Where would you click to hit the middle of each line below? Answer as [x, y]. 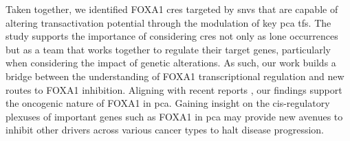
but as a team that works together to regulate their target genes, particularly [168, 49]
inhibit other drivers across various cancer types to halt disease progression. [165, 130]
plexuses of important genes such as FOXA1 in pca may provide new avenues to [174, 116]
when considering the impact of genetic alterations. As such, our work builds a [171, 63]
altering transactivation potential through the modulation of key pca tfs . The [168, 22]
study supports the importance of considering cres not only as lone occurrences [172, 36]
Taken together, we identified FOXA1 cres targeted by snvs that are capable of [172, 9]
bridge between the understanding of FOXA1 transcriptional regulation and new [175, 76]
